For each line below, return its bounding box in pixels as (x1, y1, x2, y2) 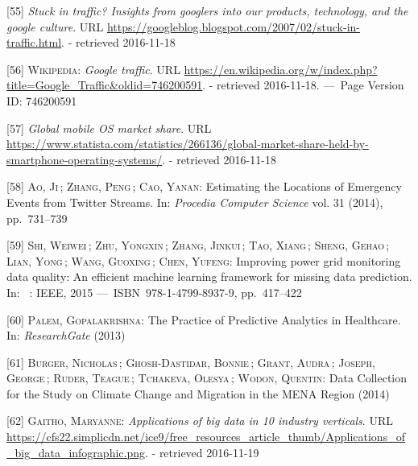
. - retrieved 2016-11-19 (145, 443, 259, 460)
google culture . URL (6, 18, 104, 35)
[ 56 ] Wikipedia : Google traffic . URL (6, 60, 180, 77)
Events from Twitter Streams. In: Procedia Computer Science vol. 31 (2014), (6, 193, 383, 210)
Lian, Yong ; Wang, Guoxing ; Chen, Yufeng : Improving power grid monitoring (6, 252, 401, 269)
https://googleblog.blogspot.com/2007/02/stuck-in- (106, 18, 361, 35)
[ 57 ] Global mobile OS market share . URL (6, 119, 212, 136)
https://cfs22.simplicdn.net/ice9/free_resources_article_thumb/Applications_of (6, 428, 405, 445)
